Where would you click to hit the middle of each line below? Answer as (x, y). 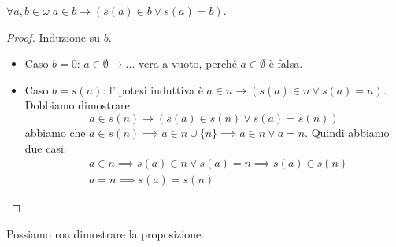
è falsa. (286, 63)
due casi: (46, 147)
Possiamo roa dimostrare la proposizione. (105, 233)
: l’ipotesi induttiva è (153, 89)
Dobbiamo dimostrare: (79, 105)
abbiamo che (55, 132)
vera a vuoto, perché (187, 63)
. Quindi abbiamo (347, 132)
